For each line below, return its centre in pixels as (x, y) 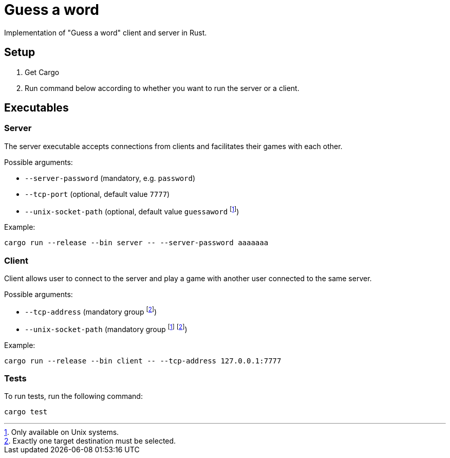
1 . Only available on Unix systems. (62, 432)
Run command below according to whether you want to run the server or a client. (162, 88)
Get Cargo (42, 72)
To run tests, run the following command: (73, 396)
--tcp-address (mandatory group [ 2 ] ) (91, 311)
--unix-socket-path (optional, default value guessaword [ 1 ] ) (132, 210)
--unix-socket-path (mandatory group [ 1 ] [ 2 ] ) (106, 328)
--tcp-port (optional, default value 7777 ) (97, 194)
